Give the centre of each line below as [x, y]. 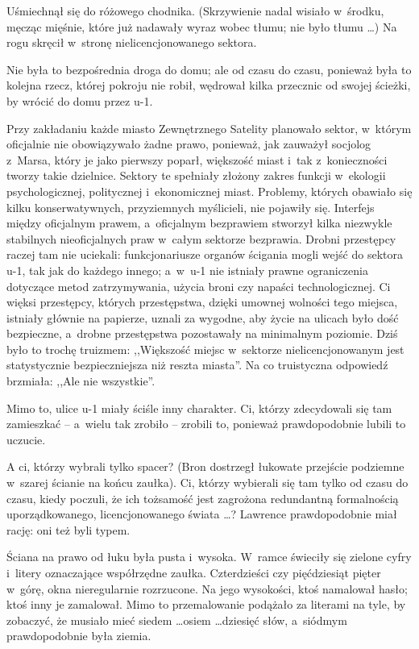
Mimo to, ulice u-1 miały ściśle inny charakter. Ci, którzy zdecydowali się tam [199, 408]
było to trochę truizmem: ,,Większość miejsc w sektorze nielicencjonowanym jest [205, 349]
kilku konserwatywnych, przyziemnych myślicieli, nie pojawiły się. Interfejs [191, 207]
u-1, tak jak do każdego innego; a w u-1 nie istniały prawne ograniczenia [187, 270]
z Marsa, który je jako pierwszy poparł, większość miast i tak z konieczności [197, 159]
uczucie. [26, 439]
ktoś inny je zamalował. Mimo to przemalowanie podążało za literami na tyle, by [206, 604]
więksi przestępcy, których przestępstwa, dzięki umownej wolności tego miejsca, [202, 302]
